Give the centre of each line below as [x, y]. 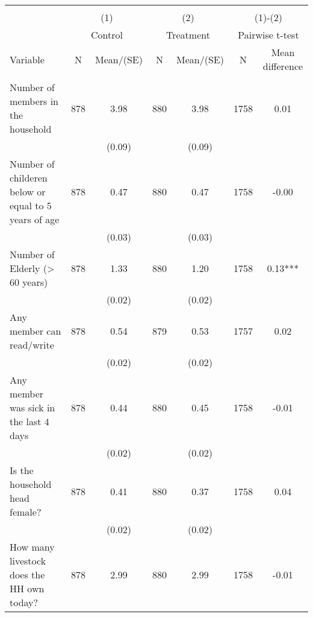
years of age [35, 219]
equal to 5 [31, 205]
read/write [32, 345]
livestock [28, 561]
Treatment [188, 35]
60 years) [29, 282]
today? [24, 602]
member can [36, 331]
